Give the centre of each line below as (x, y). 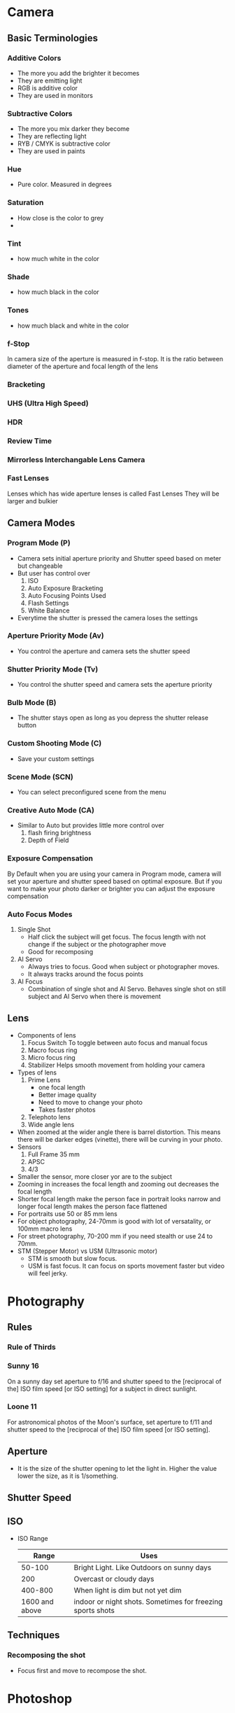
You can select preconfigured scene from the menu (92, 792)
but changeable (40, 566)
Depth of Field (48, 840)
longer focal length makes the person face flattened (92, 1206)
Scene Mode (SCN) (40, 776)
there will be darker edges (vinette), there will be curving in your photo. (120, 1139)
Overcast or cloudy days (114, 1579)
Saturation (26, 202)
